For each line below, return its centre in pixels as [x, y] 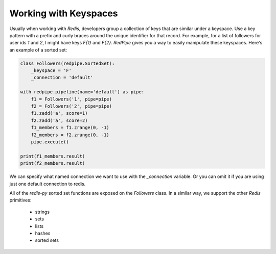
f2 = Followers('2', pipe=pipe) [72, 106]
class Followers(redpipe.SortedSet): [67, 63]
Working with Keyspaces [64, 13]
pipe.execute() [50, 142]
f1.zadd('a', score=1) [59, 113]
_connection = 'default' [62, 78]
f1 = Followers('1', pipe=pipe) [72, 99]
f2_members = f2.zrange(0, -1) [70, 135]
